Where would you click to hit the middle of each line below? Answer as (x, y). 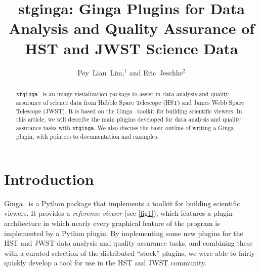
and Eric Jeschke (156, 72)
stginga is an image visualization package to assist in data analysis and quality (122, 93)
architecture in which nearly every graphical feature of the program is (112, 223)
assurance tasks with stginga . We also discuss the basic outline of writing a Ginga (125, 128)
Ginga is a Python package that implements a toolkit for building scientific (122, 203)
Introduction (49, 179)
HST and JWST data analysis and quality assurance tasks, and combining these (128, 243)
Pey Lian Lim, (101, 72)
